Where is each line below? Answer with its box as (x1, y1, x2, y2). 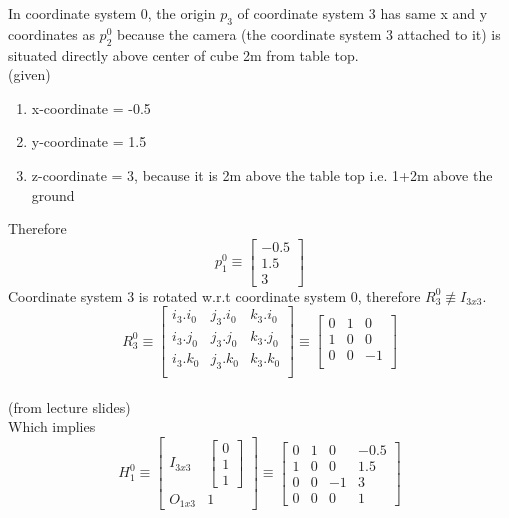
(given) (8, 64, 51, 85)
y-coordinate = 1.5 (31, 131, 147, 152)
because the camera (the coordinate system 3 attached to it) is (116, 23, 501, 44)
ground (31, 184, 75, 205)
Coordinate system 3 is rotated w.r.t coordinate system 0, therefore (8, 285, 421, 306)
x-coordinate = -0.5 (31, 97, 151, 118)
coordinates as (8, 23, 95, 44)
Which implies (8, 416, 96, 437)
